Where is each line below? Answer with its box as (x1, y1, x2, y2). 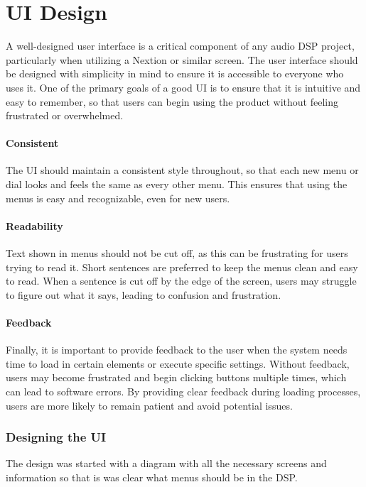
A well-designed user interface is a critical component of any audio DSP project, (6, 38, 355, 53)
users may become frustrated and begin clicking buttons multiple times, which (6, 370, 347, 385)
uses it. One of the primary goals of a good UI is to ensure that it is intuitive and (6, 80, 361, 94)
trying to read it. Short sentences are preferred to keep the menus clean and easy (6, 259, 358, 274)
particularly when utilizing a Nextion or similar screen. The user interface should (6, 52, 358, 67)
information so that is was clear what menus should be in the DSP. (6, 470, 298, 485)
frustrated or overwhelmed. (6, 108, 124, 123)
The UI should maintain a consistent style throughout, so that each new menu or (6, 163, 359, 177)
